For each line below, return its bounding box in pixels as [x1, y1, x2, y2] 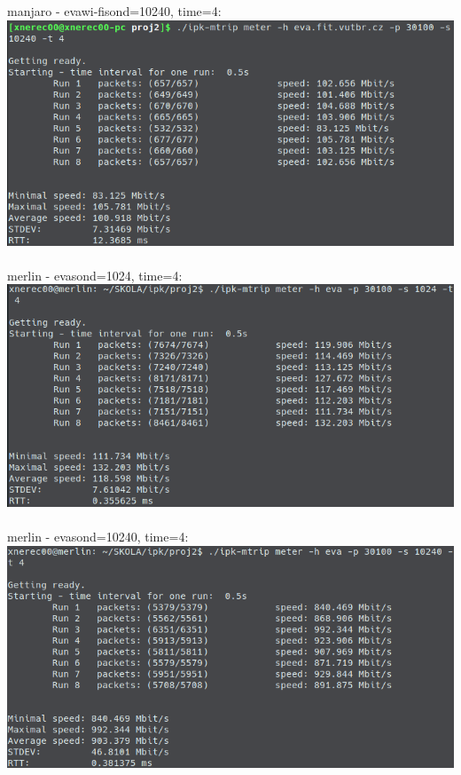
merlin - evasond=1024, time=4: [7, 265, 183, 284]
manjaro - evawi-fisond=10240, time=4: [7, 2, 222, 20]
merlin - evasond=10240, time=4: [7, 527, 189, 546]
